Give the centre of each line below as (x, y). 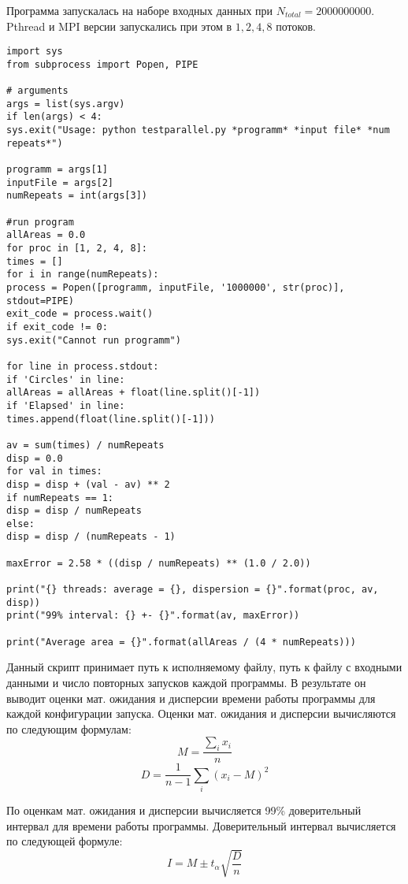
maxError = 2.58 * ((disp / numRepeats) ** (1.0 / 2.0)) (159, 563)
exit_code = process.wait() (80, 314)
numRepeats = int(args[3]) (77, 196)
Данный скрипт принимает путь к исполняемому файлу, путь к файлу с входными (204, 667)
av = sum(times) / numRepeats (85, 445)
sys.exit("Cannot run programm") (94, 340)
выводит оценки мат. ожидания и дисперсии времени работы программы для (191, 698)
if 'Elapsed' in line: (66, 405)
